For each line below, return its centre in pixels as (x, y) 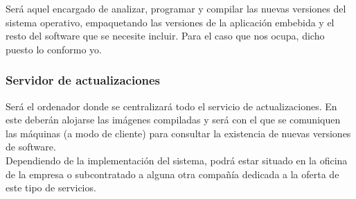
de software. (31, 147)
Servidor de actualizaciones (83, 80)
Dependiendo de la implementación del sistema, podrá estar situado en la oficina (177, 160)
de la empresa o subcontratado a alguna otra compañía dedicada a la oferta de (172, 174)
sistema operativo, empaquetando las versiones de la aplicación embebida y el (170, 22)
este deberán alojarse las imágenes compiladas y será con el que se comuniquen (173, 120)
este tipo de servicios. (51, 188)
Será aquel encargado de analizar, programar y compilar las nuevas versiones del (176, 8)
